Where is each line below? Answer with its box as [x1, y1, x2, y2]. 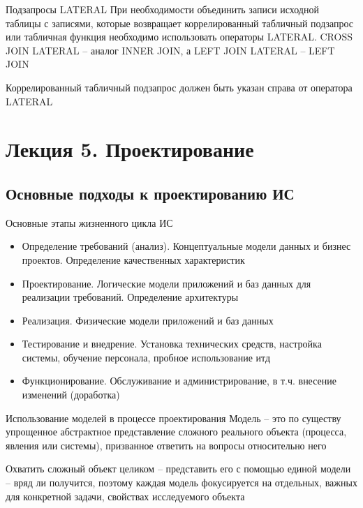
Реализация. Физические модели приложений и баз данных [22, 313, 274, 327]
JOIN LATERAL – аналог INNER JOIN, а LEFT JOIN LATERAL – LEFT [6, 43, 335, 57]
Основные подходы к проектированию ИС [6, 182, 295, 204]
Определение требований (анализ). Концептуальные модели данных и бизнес [22, 239, 351, 253]
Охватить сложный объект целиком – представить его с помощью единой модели [6, 461, 351, 476]
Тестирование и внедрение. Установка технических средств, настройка [22, 336, 322, 351]
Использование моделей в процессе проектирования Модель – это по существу [6, 410, 341, 425]
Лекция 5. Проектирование [6, 135, 254, 163]
